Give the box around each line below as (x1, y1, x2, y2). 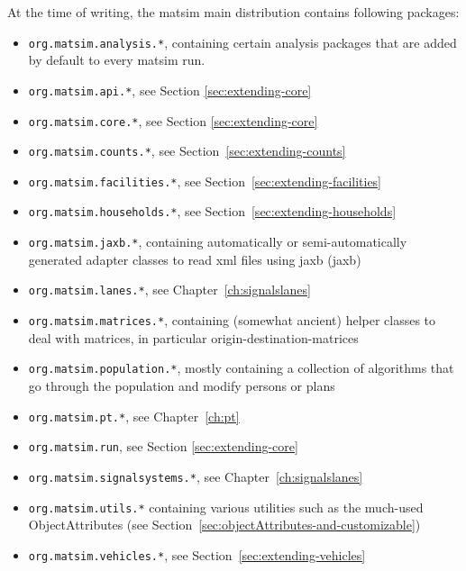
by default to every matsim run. (28, 50, 206, 69)
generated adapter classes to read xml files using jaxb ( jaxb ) (28, 249, 361, 268)
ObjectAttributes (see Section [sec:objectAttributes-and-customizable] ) (28, 515, 421, 534)
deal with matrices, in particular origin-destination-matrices (28, 328, 359, 347)
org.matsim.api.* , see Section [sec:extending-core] (28, 80, 312, 99)
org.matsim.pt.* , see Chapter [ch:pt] (28, 406, 240, 425)
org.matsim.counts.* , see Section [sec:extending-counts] (28, 141, 346, 160)
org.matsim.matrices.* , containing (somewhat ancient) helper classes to (28, 311, 436, 330)
